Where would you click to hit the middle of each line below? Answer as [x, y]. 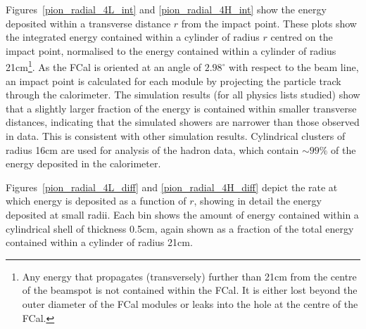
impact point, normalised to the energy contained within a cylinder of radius [171, 50]
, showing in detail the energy [258, 201]
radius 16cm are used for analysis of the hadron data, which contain [152, 149]
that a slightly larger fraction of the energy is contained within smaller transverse [181, 108]
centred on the [302, 37]
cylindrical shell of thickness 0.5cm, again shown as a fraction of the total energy [180, 228]
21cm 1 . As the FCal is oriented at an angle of [104, 66]
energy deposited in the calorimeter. [83, 163]
